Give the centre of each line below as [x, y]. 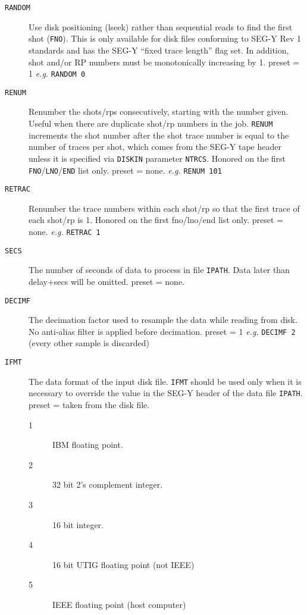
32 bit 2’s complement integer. [108, 484]
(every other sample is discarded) [89, 343]
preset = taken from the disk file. [89, 405]
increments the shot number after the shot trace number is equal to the [159, 135]
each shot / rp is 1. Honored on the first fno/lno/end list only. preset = [156, 220]
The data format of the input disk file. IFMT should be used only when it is [165, 381]
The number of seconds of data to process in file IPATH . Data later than [159, 270]
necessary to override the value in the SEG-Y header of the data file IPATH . [166, 393]
